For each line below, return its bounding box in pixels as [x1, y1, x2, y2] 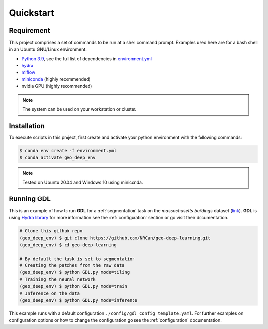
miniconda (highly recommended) [21, 76, 91, 82]
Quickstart [9, 7, 55, 18]
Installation [9, 122, 45, 130]
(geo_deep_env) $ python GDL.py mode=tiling [19, 269, 130, 275]
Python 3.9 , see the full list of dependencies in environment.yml [21, 55, 152, 62]
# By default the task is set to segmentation [19, 256, 135, 262]
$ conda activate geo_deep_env [19, 155, 96, 161]
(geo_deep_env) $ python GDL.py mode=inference [19, 298, 137, 303]
